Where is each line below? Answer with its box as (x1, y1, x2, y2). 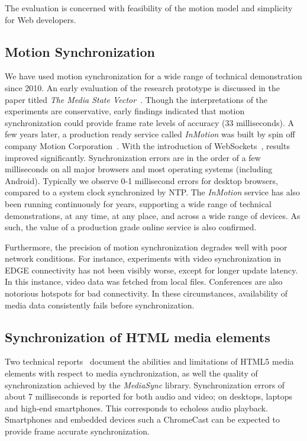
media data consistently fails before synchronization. (5, 298, 195, 311)
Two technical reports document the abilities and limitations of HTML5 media (5, 355, 294, 368)
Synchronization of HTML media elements (5, 327, 270, 346)
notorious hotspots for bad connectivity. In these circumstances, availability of (5, 287, 288, 300)
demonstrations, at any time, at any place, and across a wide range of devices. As (5, 209, 300, 221)
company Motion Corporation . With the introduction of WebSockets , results (5, 139, 290, 152)
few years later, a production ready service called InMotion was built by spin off (5, 128, 295, 140)
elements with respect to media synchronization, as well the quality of (5, 367, 258, 379)
